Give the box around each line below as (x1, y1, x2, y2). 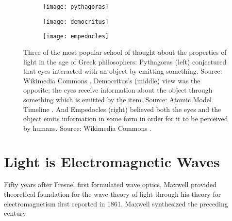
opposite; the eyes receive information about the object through (23, 85, 213, 95)
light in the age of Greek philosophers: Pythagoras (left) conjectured (23, 56, 227, 66)
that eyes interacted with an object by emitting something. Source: (23, 66, 222, 76)
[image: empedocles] (43, 33, 109, 40)
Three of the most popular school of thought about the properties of (23, 47, 227, 57)
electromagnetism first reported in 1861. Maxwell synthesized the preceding (4, 198, 228, 208)
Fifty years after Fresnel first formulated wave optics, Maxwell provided (4, 179, 217, 189)
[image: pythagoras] (43, 3, 109, 10)
